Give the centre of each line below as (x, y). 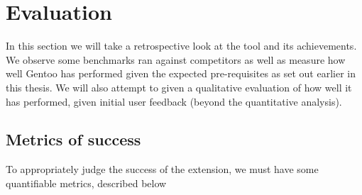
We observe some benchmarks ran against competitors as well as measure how (176, 59)
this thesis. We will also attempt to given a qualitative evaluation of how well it (179, 87)
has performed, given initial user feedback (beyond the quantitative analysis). (174, 101)
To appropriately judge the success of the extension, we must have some (162, 169)
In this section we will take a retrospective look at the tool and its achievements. (181, 46)
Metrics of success (73, 139)
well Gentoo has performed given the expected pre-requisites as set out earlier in (181, 73)
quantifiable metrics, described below (86, 183)
